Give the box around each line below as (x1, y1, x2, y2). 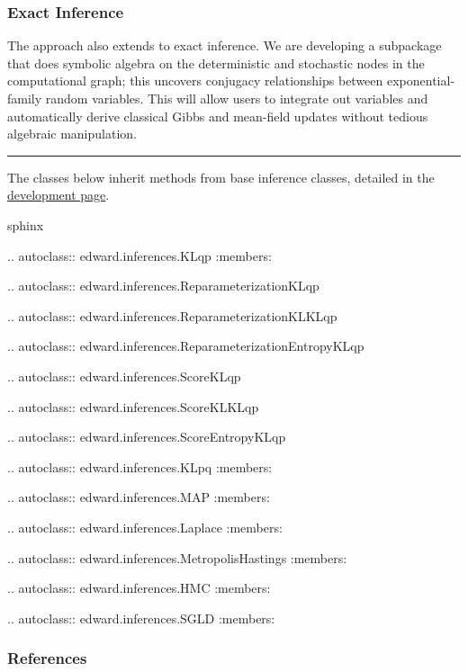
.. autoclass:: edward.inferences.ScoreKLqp (7, 366, 241, 385)
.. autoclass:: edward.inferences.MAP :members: (7, 488, 270, 506)
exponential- (387, 71, 455, 90)
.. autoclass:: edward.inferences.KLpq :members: (7, 457, 273, 476)
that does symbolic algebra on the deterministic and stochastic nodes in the (7, 53, 425, 72)
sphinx (7, 215, 44, 234)
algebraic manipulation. (7, 124, 137, 143)
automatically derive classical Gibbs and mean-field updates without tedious (7, 106, 428, 125)
